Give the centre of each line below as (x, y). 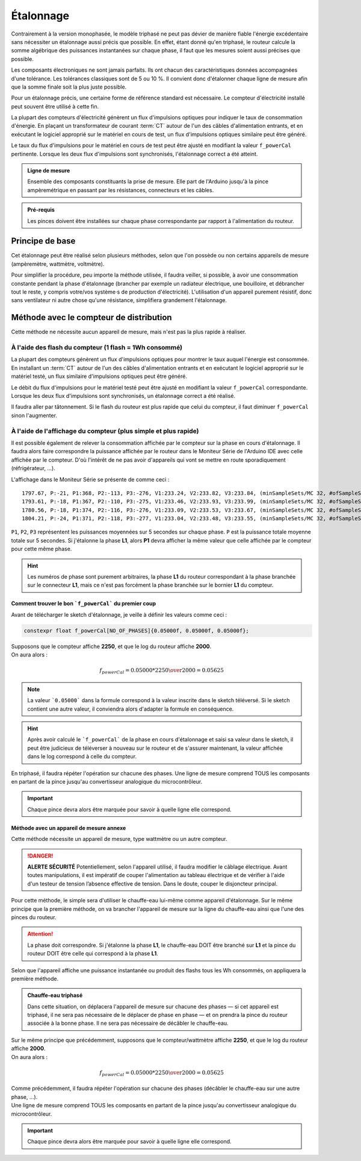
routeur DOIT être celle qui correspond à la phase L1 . (93, 954)
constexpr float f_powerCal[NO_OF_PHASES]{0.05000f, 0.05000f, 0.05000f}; (137, 631)
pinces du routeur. (34, 917)
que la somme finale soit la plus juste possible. (69, 87)
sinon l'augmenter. (34, 415)
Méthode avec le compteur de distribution (91, 317)
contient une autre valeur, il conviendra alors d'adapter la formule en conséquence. (131, 709)
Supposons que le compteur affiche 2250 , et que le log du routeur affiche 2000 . (111, 646)
